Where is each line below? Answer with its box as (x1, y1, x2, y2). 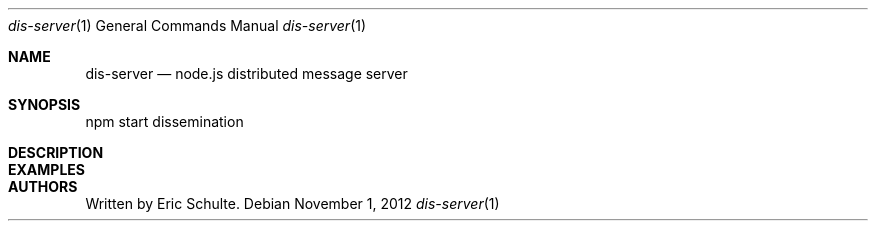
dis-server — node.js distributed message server (85, 65, 408, 82)
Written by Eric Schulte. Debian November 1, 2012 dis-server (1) (85, 195, 500, 212)
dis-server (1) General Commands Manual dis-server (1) (8, 17, 367, 34)
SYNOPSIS (8, 96, 81, 113)
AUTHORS (8, 178, 78, 195)
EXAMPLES (8, 161, 85, 178)
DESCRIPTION (8, 144, 104, 161)
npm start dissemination (85, 113, 244, 130)
